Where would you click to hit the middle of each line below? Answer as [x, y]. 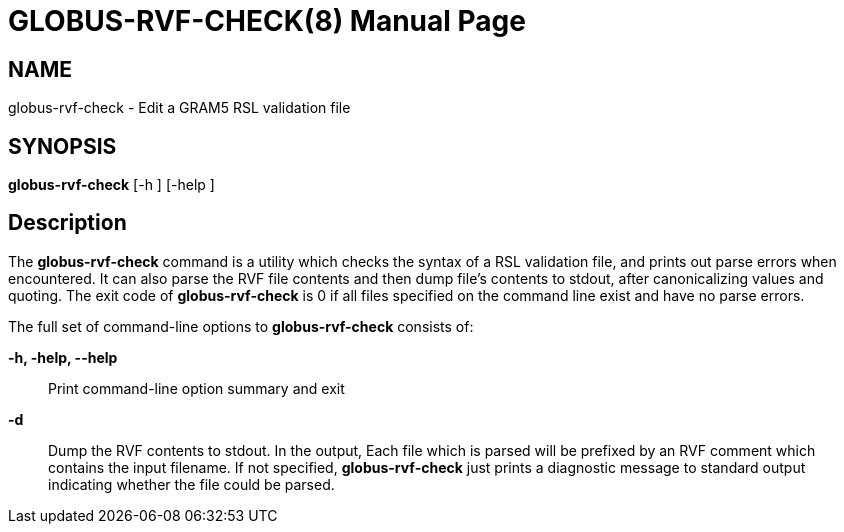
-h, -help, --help [63, 357]
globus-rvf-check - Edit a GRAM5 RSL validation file [179, 108]
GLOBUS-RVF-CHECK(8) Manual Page [267, 21]
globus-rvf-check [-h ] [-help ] [111, 185]
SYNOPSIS [62, 146]
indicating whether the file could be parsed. [191, 484]
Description [67, 223]
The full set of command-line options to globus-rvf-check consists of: [241, 326]
